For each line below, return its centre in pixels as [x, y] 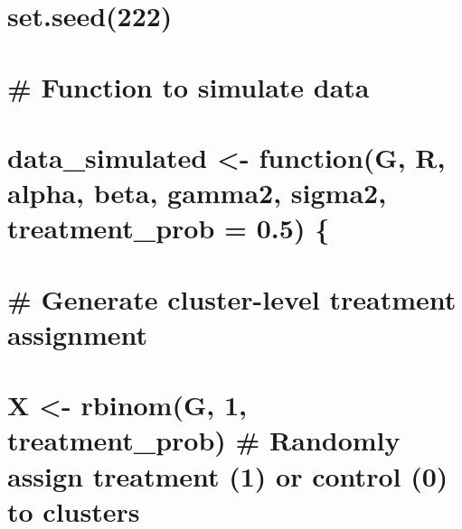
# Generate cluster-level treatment [232, 298]
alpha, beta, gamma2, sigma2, [197, 193]
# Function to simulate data [189, 86]
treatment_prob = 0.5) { [169, 228]
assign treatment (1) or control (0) [228, 475]
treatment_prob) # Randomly [204, 440]
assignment [78, 334]
